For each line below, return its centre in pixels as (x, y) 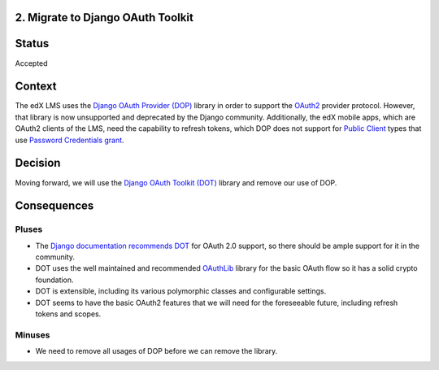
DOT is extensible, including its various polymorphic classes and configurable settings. (181, 291)
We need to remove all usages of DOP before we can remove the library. (156, 351)
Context (36, 87)
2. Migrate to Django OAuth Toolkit (104, 17)
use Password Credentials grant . (70, 140)
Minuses (33, 335)
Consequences (54, 206)
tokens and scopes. (68, 314)
